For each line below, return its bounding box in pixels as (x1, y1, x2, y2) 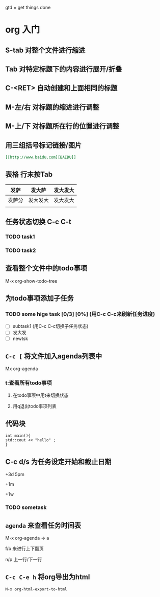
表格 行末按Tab (5, 170, 52, 179)
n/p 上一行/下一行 (5, 557, 42, 563)
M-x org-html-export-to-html (5, 586, 67, 592)
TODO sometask (5, 504, 47, 511)
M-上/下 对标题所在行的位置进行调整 (5, 122, 120, 131)
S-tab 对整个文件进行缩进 (5, 46, 86, 54)
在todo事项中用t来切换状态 (12, 392, 69, 398)
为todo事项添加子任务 (5, 294, 74, 303)
